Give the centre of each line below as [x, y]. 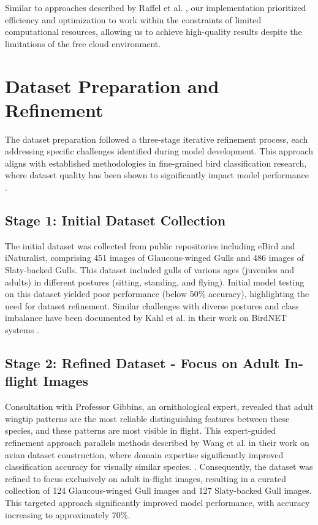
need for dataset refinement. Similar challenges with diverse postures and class [152, 305]
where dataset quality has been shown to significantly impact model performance [157, 175]
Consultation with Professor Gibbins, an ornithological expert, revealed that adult [159, 406]
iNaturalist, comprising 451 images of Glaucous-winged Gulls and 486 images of [155, 258]
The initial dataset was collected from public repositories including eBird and [150, 245]
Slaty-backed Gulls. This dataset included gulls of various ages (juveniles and [150, 270]
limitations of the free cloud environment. [83, 43]
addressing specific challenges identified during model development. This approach [159, 151]
